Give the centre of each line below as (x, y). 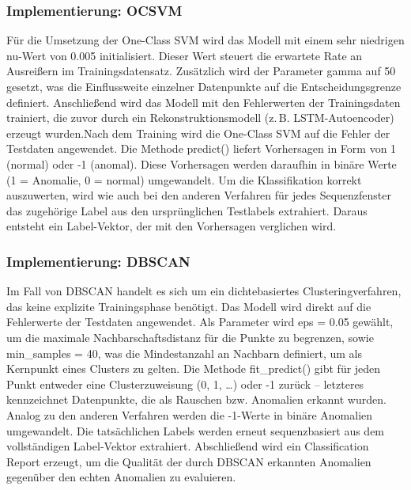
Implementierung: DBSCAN (98, 261)
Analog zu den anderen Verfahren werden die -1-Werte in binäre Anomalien (190, 414)
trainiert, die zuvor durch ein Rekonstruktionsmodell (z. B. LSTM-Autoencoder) (200, 118)
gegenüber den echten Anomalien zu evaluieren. (121, 477)
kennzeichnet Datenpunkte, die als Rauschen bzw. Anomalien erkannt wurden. (196, 399)
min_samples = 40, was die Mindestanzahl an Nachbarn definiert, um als (185, 353)
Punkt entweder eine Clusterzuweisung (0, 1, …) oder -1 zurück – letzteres (185, 384)
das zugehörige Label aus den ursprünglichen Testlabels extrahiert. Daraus (187, 210)
